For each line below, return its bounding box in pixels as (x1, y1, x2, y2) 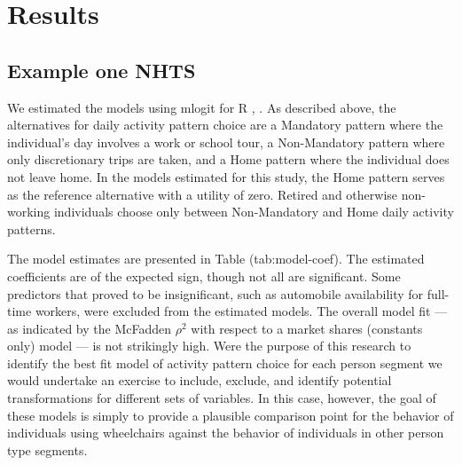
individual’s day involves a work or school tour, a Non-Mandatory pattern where (7, 132, 445, 151)
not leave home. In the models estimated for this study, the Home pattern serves (7, 167, 445, 185)
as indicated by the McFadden (7, 319, 172, 337)
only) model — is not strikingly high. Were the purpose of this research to (7, 336, 411, 355)
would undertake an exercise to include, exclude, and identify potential (7, 371, 392, 390)
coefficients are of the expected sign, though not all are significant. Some (7, 266, 401, 285)
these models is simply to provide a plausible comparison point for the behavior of (7, 406, 454, 424)
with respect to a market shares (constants (191, 319, 423, 337)
